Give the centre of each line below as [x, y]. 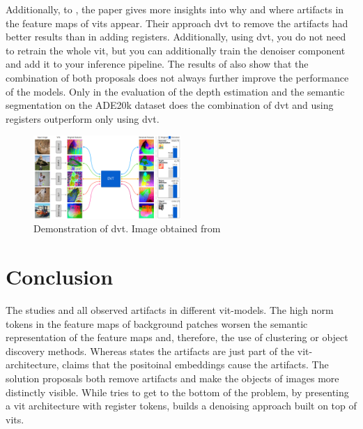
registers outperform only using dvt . [83, 118]
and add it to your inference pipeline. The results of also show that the [157, 64]
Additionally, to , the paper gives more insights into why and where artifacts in [175, 9]
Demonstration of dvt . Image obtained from [127, 228]
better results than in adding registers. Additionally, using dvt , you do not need [176, 37]
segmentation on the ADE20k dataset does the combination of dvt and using [170, 105]
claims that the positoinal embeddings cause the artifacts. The [195, 364]
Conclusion [60, 277]
